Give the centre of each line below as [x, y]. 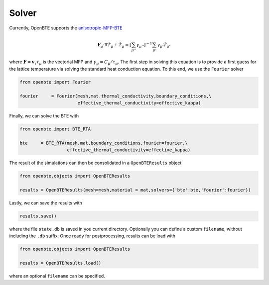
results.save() [38, 216]
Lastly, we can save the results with [46, 203]
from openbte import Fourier [55, 82]
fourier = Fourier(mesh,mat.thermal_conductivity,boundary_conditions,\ [116, 96]
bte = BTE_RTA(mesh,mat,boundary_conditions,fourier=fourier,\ [104, 143]
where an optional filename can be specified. [57, 276]
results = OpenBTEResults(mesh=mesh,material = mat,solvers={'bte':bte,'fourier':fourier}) [135, 190]
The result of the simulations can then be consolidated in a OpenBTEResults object [95, 163]
